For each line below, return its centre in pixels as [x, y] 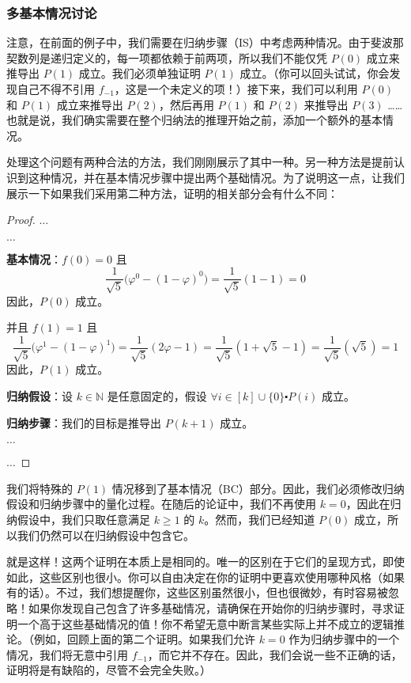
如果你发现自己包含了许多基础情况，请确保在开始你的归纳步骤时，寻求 [211, 607]
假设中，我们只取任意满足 [83, 519]
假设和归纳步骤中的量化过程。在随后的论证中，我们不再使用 [161, 504]
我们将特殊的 [40, 488]
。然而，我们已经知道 [260, 519]
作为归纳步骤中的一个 [344, 639]
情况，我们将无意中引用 [67, 654]
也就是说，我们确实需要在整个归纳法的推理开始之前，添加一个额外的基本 [194, 120]
